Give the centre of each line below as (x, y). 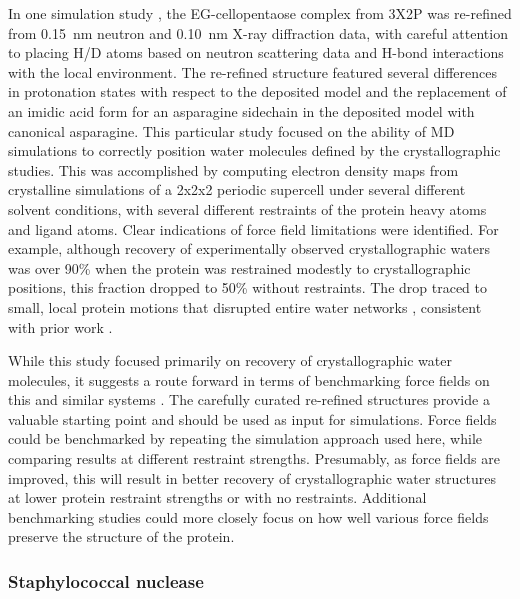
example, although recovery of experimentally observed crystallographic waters (249, 248)
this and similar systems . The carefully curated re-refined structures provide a (249, 399)
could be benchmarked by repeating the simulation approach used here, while (245, 438)
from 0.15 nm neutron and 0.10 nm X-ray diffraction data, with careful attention (258, 32)
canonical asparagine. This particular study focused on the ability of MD (231, 130)
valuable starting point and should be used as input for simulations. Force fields (252, 418)
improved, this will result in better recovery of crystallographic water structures (252, 477)
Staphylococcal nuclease (106, 580)
